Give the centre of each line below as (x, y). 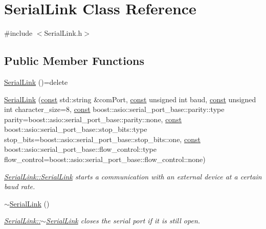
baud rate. (20, 186)
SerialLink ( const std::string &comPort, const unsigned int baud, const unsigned (130, 99)
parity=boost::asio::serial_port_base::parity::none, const (93, 119)
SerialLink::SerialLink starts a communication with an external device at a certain (133, 176)
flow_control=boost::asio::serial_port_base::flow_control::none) (105, 159)
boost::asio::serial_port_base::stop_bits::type (76, 129)
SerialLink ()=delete (36, 82)
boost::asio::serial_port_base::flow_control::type (80, 149)
